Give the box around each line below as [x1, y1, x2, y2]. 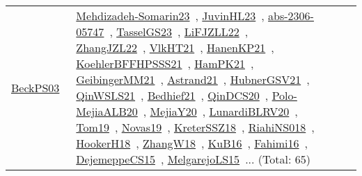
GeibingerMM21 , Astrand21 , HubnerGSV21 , [76, 71, 310, 87]
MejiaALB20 [76, 103, 138, 119]
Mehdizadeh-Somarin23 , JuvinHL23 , [76, 8, 265, 24]
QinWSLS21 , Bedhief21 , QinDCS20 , [76, 87, 269, 103]
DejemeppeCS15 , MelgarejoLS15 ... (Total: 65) [76, 151, 310, 167]
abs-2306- [268, 8, 314, 24]
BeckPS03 [11, 79, 60, 96]
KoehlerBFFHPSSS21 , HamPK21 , [76, 55, 254, 71]
